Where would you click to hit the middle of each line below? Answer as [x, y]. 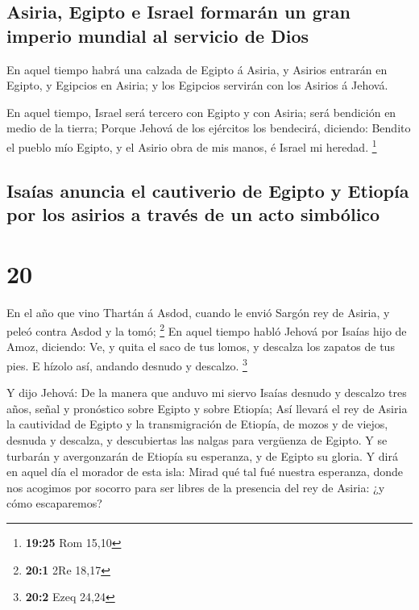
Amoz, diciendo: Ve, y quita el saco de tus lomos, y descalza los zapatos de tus [201, 347]
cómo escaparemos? [54, 503]
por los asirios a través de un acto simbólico [193, 214]
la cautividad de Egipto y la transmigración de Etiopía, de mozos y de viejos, [197, 424]
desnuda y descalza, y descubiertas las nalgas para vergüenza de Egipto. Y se [197, 439]
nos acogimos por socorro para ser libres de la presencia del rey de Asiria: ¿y [196, 487]
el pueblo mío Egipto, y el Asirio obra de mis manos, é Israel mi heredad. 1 [192, 145]
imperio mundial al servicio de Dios [158, 35]
